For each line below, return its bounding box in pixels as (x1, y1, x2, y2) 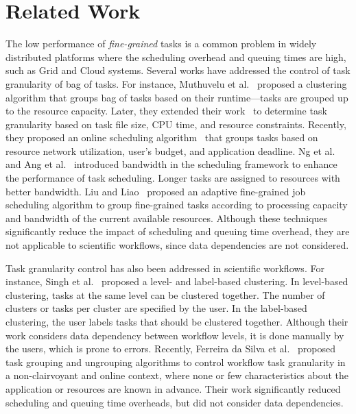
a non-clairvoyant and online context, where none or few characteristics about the (5, 368, 349, 382)
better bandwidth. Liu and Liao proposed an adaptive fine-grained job (5, 184, 306, 198)
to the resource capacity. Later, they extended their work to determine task (5, 103, 327, 118)
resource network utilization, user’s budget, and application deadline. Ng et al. (5, 143, 335, 158)
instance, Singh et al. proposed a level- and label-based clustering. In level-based (5, 274, 348, 289)
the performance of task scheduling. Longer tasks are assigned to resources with (5, 171, 340, 185)
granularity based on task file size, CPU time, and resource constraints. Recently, (5, 117, 346, 131)
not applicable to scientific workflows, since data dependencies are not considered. (5, 238, 349, 252)
